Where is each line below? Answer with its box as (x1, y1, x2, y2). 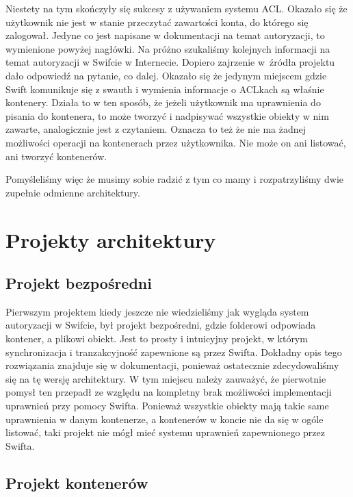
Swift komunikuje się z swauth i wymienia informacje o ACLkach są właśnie (5, 81, 324, 96)
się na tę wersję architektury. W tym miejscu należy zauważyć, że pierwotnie (5, 371, 326, 385)
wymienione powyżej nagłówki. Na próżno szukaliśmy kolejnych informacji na (5, 41, 330, 55)
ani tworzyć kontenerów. (5, 149, 107, 163)
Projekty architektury (5, 225, 216, 253)
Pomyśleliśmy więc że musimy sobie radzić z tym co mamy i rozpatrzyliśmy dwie (5, 172, 344, 186)
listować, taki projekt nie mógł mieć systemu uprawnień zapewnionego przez (5, 425, 326, 439)
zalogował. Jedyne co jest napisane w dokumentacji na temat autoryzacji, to (5, 28, 325, 42)
